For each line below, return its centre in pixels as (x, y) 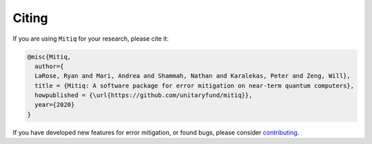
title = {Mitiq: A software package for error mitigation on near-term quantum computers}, (195, 85)
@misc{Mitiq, (49, 56)
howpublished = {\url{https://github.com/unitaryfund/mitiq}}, (144, 95)
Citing (30, 18)
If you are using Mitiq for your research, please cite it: (91, 39)
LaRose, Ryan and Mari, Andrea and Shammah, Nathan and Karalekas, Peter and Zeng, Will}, (193, 76)
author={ (49, 66)
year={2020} (55, 105)
